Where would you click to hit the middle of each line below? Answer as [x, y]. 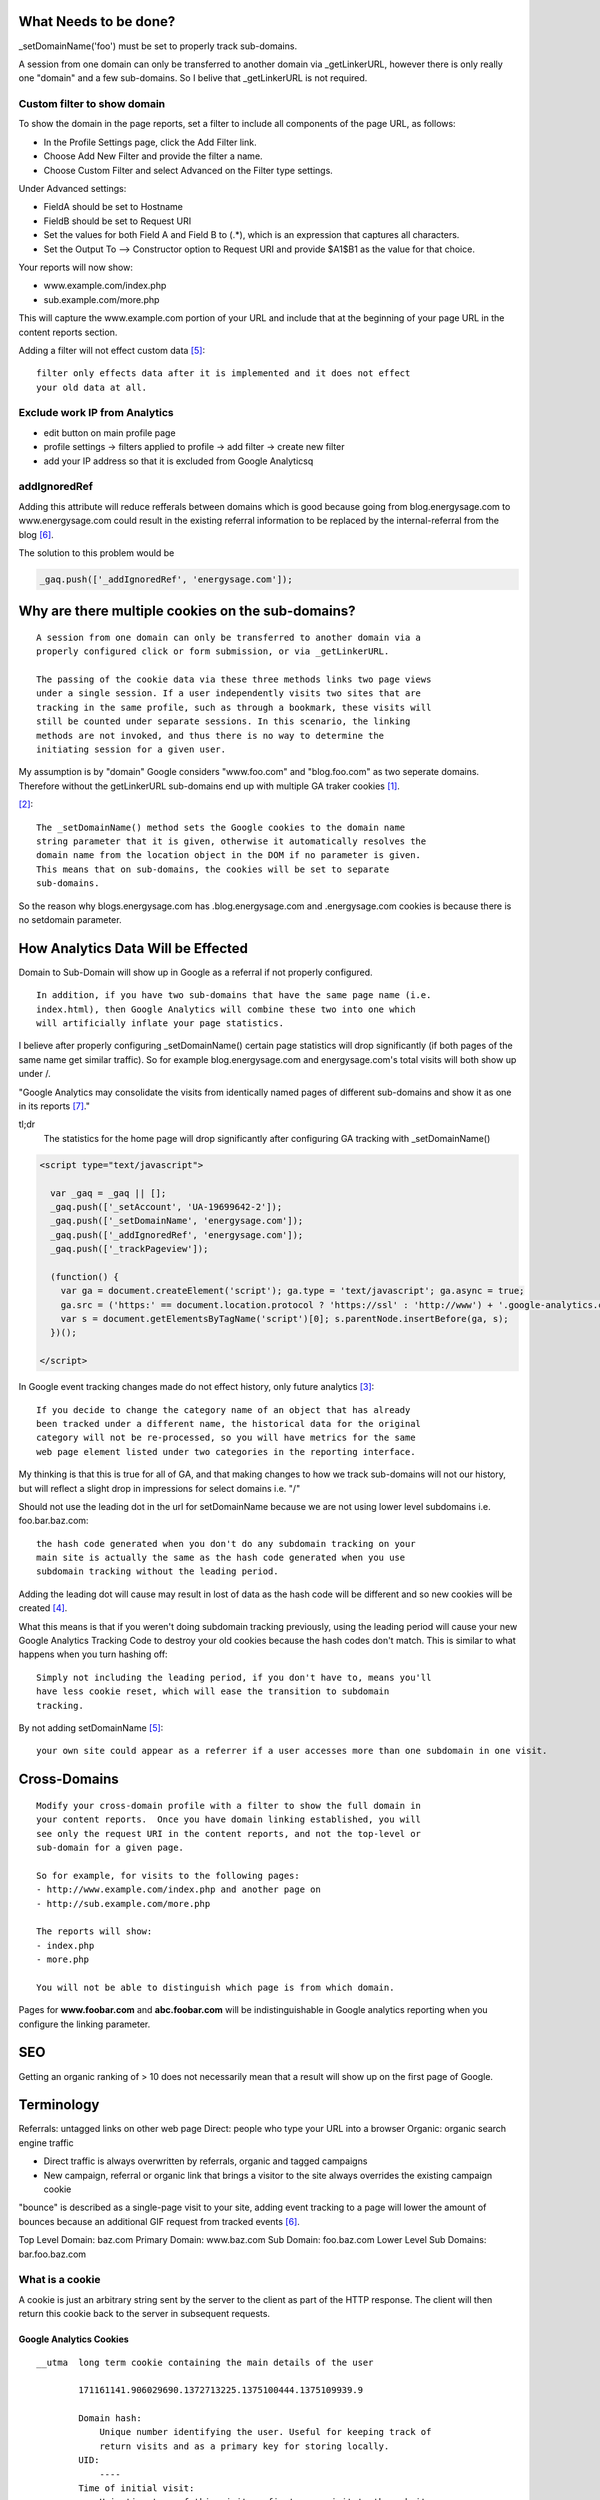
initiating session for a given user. [131, 749]
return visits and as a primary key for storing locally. [244, 2446]
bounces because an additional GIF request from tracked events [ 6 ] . [159, 2221]
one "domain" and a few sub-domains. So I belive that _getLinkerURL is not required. [193, 78]
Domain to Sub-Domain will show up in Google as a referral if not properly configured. [196, 972]
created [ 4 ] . [43, 1608]
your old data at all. [92, 387]
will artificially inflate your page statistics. [160, 1023]
